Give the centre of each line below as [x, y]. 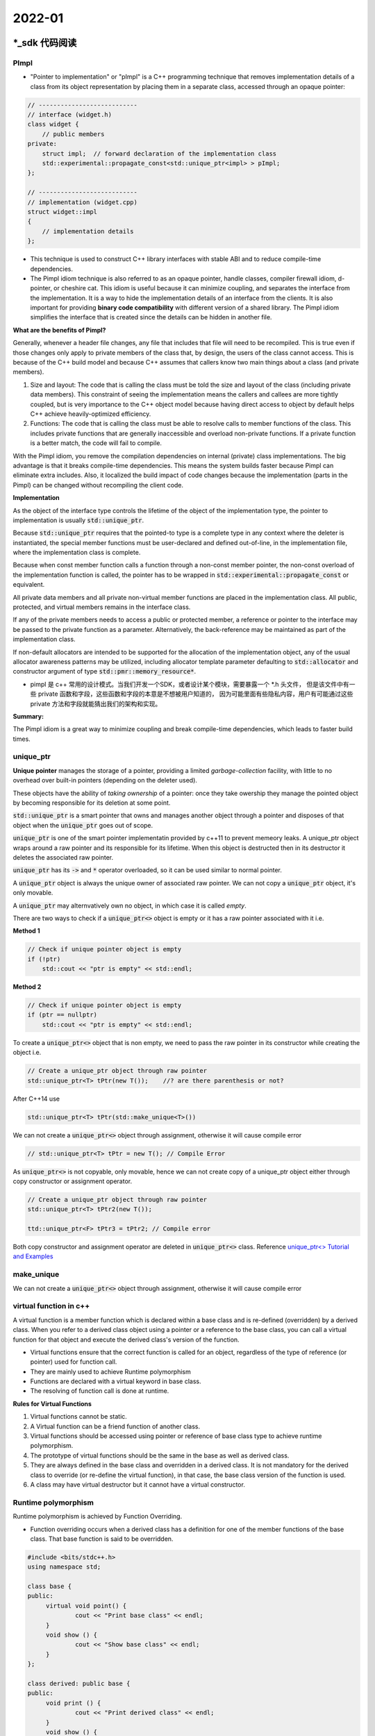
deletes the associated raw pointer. [63, 857]
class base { [50, 1586]
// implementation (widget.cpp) [83, 202]
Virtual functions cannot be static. [79, 1417]
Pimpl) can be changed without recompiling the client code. [98, 485]
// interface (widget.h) [70, 115]
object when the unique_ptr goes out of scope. [83, 825]
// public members [73, 134]
